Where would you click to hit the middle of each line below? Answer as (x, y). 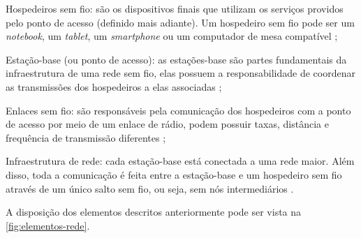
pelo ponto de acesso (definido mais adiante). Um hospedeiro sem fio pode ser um (180, 22)
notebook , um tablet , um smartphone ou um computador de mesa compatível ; (172, 36)
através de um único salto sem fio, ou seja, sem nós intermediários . (150, 188)
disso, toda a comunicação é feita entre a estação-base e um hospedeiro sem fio (174, 174)
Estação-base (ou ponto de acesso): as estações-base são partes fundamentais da (176, 59)
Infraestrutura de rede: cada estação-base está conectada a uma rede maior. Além (180, 161)
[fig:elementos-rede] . (48, 225)
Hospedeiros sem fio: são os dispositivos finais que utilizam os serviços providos (175, 8)
